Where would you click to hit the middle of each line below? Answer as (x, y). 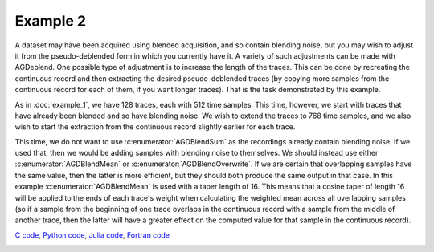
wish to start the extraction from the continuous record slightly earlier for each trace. (155, 127)
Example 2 (51, 21)
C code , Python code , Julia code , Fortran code (92, 235)
